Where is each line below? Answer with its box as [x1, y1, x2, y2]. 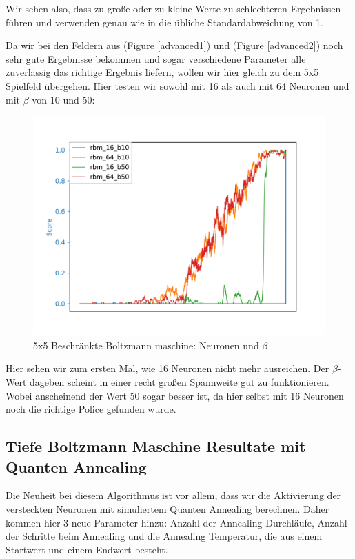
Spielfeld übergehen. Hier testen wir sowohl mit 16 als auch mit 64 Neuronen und [6, 78, 349, 92]
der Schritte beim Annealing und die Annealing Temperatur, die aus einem [6, 529, 323, 543]
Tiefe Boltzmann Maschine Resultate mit [6, 435, 306, 457]
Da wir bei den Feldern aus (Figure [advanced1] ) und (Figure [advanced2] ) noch [6, 38, 343, 52]
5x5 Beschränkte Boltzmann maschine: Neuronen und [33, 337, 259, 352]
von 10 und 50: [32, 92, 95, 106]
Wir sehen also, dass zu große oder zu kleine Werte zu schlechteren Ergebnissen [6, 1, 341, 15]
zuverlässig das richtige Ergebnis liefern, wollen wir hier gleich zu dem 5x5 [6, 65, 319, 79]
